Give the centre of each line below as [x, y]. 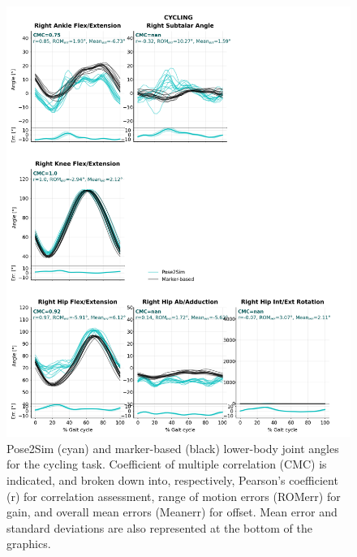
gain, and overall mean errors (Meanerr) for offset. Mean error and [172, 512]
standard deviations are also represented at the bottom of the [159, 527]
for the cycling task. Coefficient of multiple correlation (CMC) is [167, 464]
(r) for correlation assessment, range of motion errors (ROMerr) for [174, 496]
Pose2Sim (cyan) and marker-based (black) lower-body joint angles [173, 448]
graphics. [29, 544]
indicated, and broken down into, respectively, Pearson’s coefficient [172, 479]
